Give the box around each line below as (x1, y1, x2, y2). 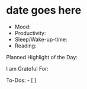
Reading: (14, 42, 37, 49)
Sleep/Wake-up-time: (14, 36, 67, 43)
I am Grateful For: (6, 65, 49, 72)
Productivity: (14, 29, 46, 36)
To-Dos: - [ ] (6, 77, 37, 84)
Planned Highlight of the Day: (6, 53, 78, 61)
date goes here (6, 4, 82, 17)
